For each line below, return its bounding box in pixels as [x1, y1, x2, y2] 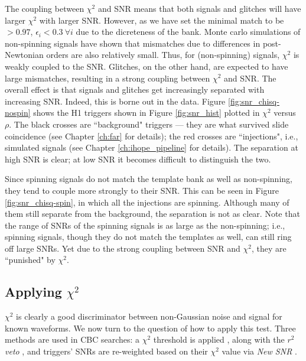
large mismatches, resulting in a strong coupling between [5, 71, 210, 84]
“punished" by [5, 253, 56, 266]
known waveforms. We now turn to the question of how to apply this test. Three [5, 321, 296, 334]
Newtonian [5, 48, 44, 61]
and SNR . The [224, 71, 276, 84]
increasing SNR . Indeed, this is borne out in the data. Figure [5, 95, 226, 107]
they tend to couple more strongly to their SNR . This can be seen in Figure [5, 184, 279, 196]
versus [274, 106, 296, 119]
